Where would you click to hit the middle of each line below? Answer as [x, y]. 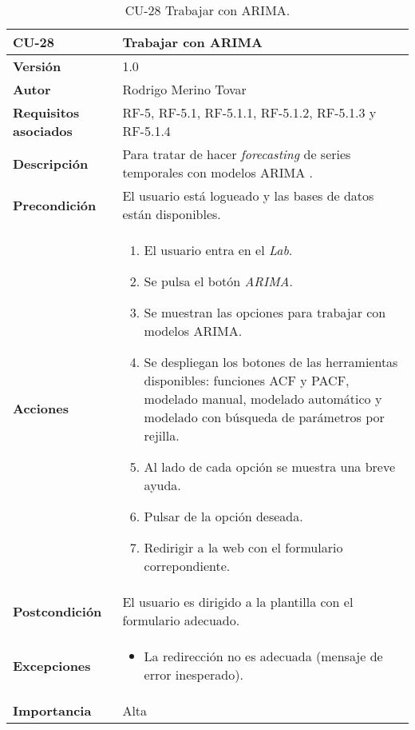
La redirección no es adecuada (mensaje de [263, 656]
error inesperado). [194, 674]
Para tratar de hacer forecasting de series [237, 154]
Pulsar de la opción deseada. [223, 516]
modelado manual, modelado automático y [263, 399]
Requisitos [46, 112]
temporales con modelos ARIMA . [218, 172]
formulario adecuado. [181, 620]
